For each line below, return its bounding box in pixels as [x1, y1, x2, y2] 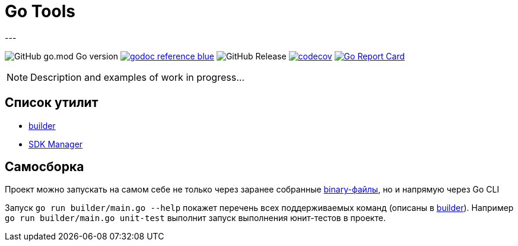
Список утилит [5, 95, 98, 111]
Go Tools [5, 1, 75, 21]
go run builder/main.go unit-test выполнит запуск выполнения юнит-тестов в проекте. [5, 213, 386, 223]
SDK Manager [28, 138, 83, 149]
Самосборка [5, 159, 84, 175]
